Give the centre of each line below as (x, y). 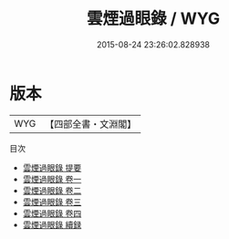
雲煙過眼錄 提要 (52, 167)
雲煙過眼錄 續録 (52, 224)
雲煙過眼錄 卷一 (52, 179)
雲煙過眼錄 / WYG (153, 19)
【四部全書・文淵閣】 (91, 124)
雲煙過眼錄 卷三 (52, 202)
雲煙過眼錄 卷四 (52, 213)
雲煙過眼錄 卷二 (52, 190)
